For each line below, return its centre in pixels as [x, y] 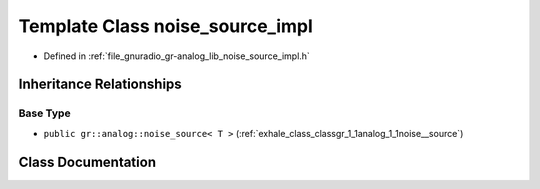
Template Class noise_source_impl [166, 26]
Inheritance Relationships [100, 84]
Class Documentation [87, 161]
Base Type [44, 113]
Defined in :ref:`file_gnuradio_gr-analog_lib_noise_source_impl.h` [176, 56]
